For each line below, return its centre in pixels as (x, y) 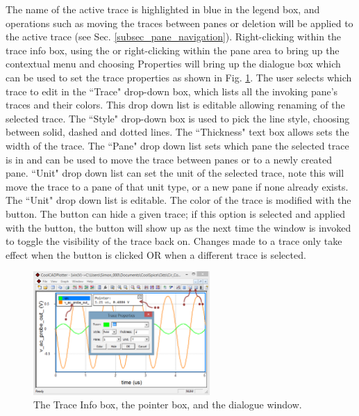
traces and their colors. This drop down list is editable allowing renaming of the (175, 105)
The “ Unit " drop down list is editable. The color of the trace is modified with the (178, 200)
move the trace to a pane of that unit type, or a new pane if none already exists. (177, 186)
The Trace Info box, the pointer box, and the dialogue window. (168, 405)
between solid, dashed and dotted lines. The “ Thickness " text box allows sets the (177, 132)
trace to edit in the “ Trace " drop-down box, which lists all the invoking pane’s (172, 91)
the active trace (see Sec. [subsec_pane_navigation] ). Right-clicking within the (174, 37)
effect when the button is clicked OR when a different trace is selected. (156, 254)
